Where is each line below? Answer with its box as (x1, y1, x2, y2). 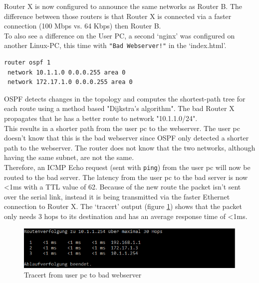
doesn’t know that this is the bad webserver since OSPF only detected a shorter (4, 132, 249, 143)
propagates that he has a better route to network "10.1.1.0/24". (4, 113, 198, 123)
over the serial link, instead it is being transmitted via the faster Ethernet (4, 191, 230, 201)
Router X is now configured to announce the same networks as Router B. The (4, 1, 242, 11)
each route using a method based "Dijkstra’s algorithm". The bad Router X (4, 103, 235, 113)
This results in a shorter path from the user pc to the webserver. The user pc (4, 122, 240, 133)
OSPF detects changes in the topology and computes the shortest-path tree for (4, 93, 246, 103)
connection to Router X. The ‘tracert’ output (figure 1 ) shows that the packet (4, 201, 242, 211)
